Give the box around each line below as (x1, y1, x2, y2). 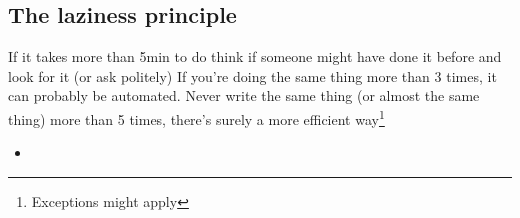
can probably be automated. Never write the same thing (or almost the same (8, 85, 480, 106)
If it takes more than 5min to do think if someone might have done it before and (8, 46, 502, 67)
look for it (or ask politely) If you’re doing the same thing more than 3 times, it (8, 65, 497, 86)
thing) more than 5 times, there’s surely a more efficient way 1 (8, 105, 385, 129)
